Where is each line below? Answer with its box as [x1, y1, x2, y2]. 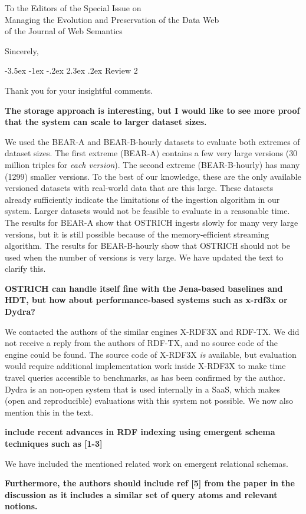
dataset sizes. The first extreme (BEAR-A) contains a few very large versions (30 [5, 147, 298, 159]
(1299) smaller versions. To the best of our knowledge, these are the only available [5, 170, 301, 182]
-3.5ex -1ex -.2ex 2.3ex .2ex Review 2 [5, 64, 138, 77]
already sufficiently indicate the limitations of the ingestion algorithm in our [5, 193, 280, 205]
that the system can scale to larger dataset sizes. [5, 116, 207, 128]
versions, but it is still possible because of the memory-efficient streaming [5, 228, 269, 240]
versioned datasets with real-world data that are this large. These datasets [5, 182, 274, 194]
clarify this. [5, 262, 46, 275]
